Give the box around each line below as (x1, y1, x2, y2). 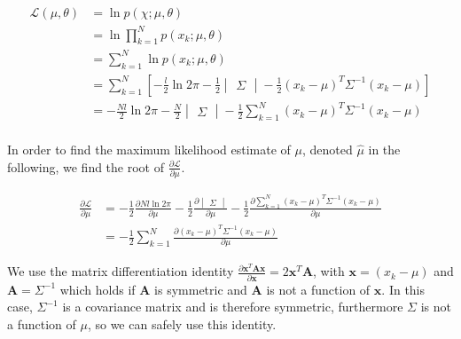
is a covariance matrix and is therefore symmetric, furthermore (62, 297, 403, 316)
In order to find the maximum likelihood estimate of (7, 140, 291, 159)
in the (368, 140, 401, 159)
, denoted (301, 140, 353, 159)
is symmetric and (154, 280, 247, 298)
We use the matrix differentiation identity (7, 262, 234, 280)
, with (313, 262, 345, 280)
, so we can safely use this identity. (87, 314, 277, 333)
